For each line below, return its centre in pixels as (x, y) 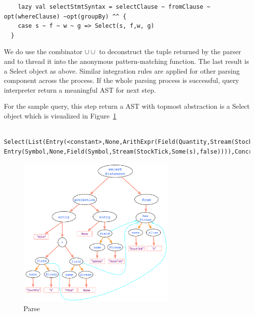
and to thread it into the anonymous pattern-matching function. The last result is (127, 61)
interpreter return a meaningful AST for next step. (80, 89)
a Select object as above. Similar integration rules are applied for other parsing (122, 70)
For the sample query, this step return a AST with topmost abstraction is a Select (127, 106)
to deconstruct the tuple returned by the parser (170, 51)
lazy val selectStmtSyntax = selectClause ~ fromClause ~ (114, 7)
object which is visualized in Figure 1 (60, 115)
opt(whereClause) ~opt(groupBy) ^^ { (65, 16)
